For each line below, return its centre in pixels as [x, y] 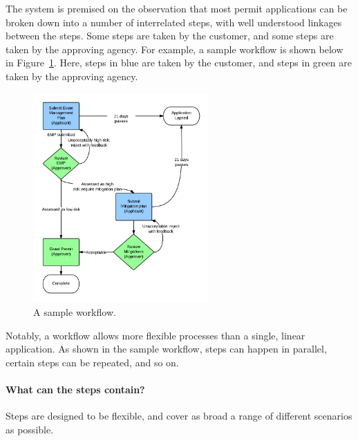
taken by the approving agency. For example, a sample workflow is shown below [175, 49]
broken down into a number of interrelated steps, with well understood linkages [174, 22]
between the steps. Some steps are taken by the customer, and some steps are [170, 36]
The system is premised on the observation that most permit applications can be [177, 8]
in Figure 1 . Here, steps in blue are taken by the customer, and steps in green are [179, 63]
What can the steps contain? [75, 389]
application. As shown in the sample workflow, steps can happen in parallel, [166, 349]
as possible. [30, 429]
